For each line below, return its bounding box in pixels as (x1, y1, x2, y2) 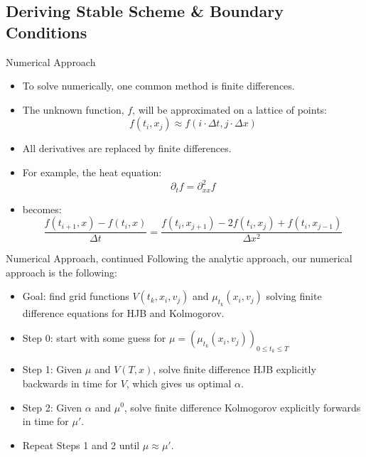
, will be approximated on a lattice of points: (132, 102, 328, 117)
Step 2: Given (22, 399, 82, 414)
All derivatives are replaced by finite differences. (22, 141, 232, 156)
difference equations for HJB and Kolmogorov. (22, 305, 225, 320)
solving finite (266, 289, 322, 303)
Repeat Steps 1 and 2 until (22, 437, 140, 452)
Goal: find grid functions (22, 289, 129, 303)
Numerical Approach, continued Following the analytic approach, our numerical (6, 251, 352, 266)
